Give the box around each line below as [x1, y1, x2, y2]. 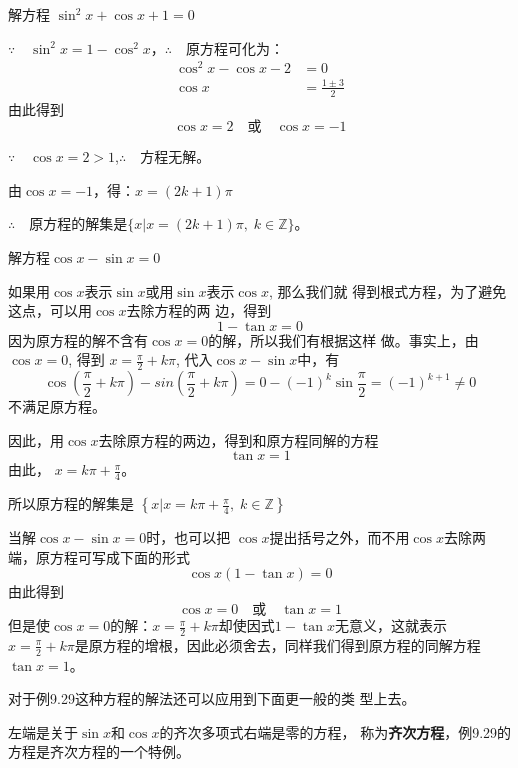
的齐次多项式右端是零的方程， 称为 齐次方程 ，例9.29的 [159, 721, 512, 742]
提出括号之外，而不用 [269, 527, 410, 548]
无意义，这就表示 [334, 615, 447, 636]
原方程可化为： [186, 37, 285, 58]
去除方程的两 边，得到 [126, 300, 272, 321]
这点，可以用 [8, 300, 92, 321]
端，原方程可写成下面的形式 [8, 546, 190, 567]
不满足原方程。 [8, 396, 106, 417]
